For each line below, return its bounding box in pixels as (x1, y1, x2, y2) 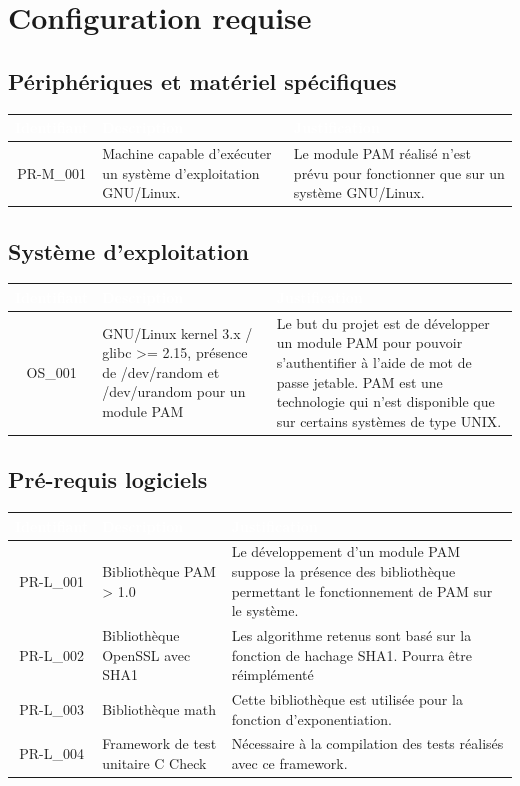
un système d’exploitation (102, 162, 260, 183)
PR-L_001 (19, 570, 84, 591)
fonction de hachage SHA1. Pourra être (231, 644, 472, 665)
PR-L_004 (19, 743, 84, 764)
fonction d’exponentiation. (231, 708, 392, 729)
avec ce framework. (231, 753, 348, 774)
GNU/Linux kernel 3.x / (102, 322, 253, 343)
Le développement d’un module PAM (231, 541, 460, 562)
